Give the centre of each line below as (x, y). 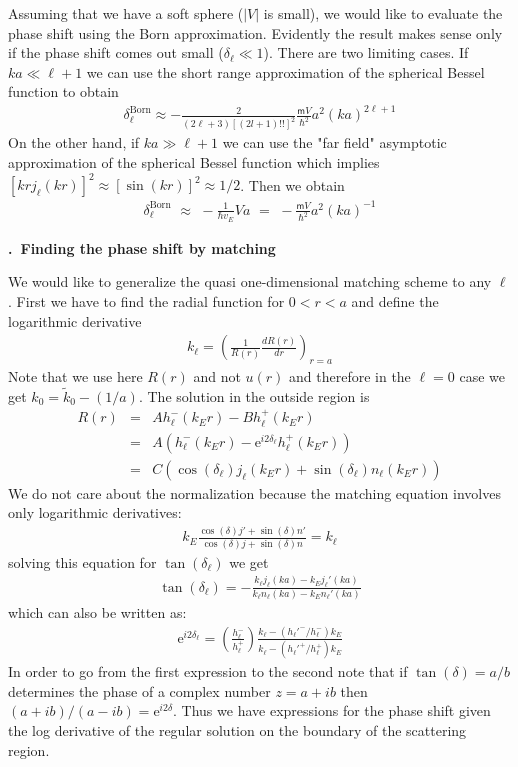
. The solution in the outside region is (254, 395)
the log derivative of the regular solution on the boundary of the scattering (237, 730)
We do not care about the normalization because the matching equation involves (254, 492)
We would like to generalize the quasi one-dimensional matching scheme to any (250, 281)
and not (217, 376)
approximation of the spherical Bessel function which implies (194, 161)
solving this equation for (82, 561)
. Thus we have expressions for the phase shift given (332, 710)
